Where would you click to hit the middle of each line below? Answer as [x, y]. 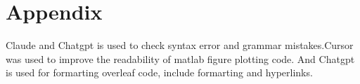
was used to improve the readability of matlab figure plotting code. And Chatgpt [180, 58]
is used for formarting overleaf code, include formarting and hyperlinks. [159, 72]
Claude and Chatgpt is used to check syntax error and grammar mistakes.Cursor [180, 45]
